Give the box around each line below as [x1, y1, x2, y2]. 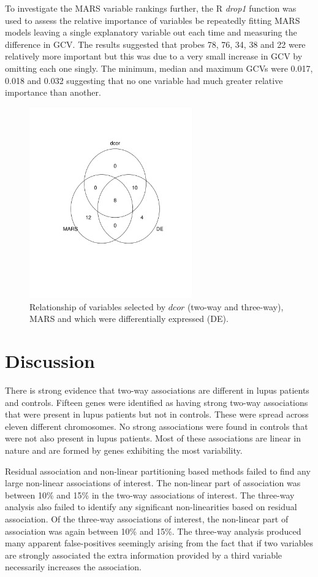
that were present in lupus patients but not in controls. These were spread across [5, 408, 309, 421]
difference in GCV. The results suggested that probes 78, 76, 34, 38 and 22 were [5, 37, 306, 50]
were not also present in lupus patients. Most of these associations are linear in [5, 432, 301, 445]
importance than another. [5, 86, 101, 99]
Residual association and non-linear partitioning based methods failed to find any [5, 464, 311, 477]
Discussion [5, 348, 95, 373]
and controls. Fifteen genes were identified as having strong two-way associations [5, 395, 308, 408]
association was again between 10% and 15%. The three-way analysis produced [5, 524, 301, 537]
